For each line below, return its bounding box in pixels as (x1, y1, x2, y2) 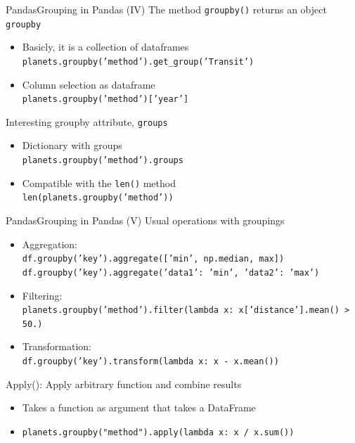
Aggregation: (22, 236, 78, 251)
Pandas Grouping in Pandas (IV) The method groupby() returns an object (6, 2, 327, 16)
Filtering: (22, 288, 63, 302)
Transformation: (22, 339, 91, 354)
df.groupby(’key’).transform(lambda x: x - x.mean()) (22, 357, 279, 367)
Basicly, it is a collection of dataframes (22, 39, 189, 54)
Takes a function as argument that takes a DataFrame (22, 400, 256, 415)
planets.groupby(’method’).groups (22, 155, 183, 166)
